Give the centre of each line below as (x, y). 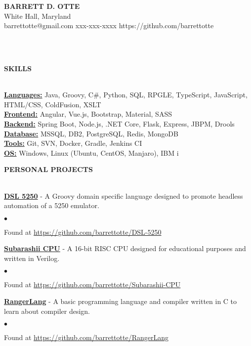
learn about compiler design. (47, 311)
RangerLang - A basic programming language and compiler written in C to (121, 301)
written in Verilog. (32, 258)
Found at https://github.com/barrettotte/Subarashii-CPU (92, 284)
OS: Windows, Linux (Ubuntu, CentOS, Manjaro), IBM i (91, 152)
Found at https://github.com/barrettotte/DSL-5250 (83, 232)
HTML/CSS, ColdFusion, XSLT (53, 104)
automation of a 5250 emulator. (52, 205)
